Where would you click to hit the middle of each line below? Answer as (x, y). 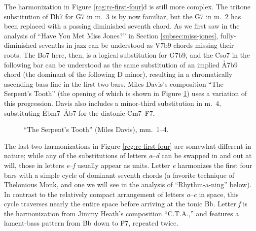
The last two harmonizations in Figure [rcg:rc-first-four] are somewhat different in (128, 146)
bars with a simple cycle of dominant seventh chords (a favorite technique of (119, 175)
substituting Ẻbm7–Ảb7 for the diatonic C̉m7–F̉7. (79, 113)
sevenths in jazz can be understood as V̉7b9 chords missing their (136, 45)
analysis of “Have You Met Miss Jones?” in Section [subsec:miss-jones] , (111, 35)
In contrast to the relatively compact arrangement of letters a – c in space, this (121, 194)
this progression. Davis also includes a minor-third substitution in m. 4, (113, 103)
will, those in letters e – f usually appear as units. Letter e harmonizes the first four (128, 165)
